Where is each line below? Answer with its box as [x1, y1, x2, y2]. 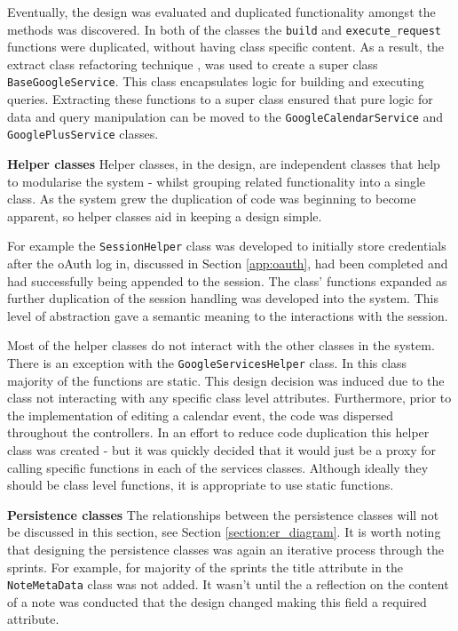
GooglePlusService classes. [7, 124, 159, 143]
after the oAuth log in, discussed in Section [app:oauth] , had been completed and [7, 254, 448, 273]
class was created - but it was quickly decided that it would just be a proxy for [7, 441, 437, 459]
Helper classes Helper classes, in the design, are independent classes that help [7, 155, 440, 172]
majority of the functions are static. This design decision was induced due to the [7, 371, 445, 389]
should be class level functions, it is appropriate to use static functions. [7, 475, 394, 494]
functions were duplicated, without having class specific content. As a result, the [7, 37, 445, 56]
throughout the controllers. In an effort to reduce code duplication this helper [7, 423, 430, 442]
